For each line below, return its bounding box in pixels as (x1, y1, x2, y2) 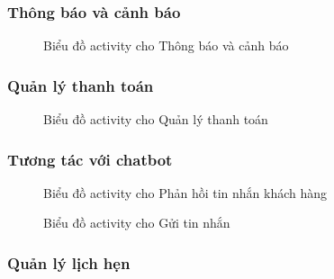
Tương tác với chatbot (7, 148, 173, 170)
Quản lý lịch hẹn (7, 251, 131, 274)
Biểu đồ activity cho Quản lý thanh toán (43, 110, 268, 129)
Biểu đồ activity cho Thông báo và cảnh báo (43, 36, 289, 55)
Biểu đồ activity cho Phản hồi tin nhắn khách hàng (43, 183, 328, 202)
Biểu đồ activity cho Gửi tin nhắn (43, 213, 230, 232)
